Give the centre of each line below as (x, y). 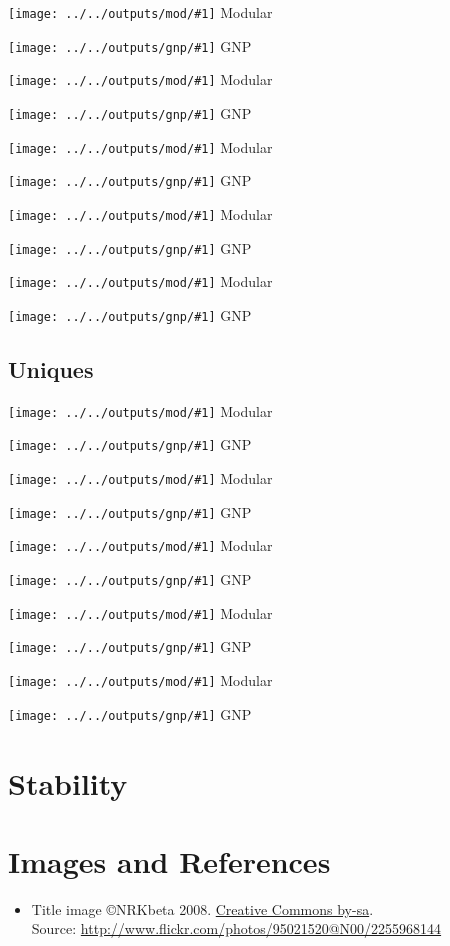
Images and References (169, 860)
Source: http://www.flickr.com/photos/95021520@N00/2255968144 (236, 928)
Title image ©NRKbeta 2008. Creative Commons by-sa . (202, 908)
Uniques (51, 368)
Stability (68, 782)
